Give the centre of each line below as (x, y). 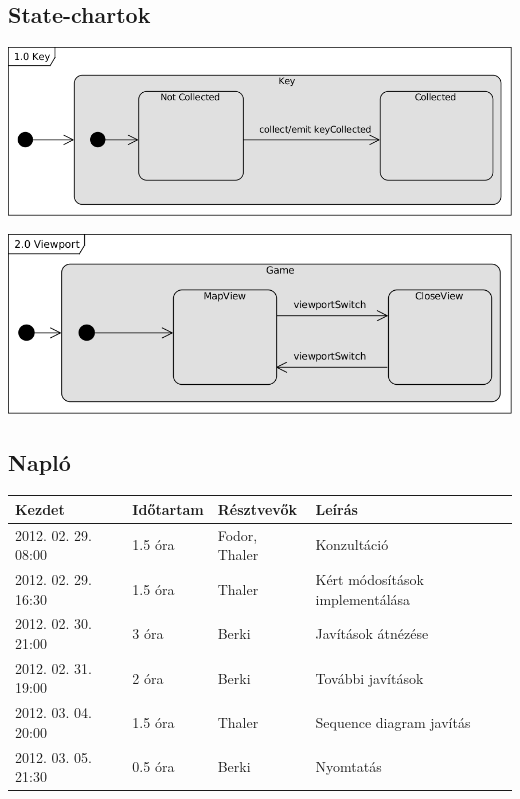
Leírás (336, 508)
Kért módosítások (369, 578)
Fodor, (237, 534)
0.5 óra (153, 766)
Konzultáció (352, 544)
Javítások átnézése (372, 633)
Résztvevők (257, 508)
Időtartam (168, 508)
